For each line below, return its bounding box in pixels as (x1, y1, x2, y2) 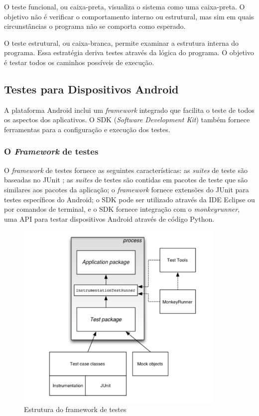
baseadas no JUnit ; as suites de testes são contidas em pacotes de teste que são (4, 174, 248, 185)
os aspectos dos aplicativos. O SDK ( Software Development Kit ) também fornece (4, 114, 250, 125)
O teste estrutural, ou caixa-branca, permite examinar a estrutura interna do (4, 37, 239, 48)
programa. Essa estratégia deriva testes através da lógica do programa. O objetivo (4, 47, 254, 58)
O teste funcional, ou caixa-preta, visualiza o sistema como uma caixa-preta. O (4, 1, 245, 11)
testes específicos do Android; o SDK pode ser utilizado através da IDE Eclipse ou (4, 194, 255, 204)
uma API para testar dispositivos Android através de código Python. (4, 213, 215, 224)
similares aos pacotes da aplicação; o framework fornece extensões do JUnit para (4, 184, 249, 194)
